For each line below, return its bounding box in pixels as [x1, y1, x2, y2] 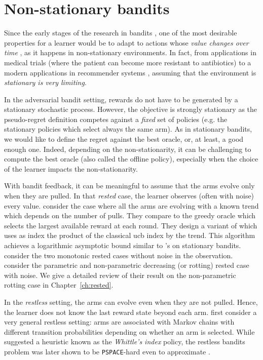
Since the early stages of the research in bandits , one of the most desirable [4, 27, 237, 38]
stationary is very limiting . [4, 77, 87, 88]
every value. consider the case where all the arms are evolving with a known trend [4, 200, 259, 211]
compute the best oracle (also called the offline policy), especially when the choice [4, 153, 258, 164]
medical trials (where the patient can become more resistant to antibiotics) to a [4, 57, 251, 67]
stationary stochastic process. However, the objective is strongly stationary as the [4, 104, 257, 114]
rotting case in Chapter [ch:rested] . [4, 279, 114, 290]
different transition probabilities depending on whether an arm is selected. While [4, 326, 255, 337]
